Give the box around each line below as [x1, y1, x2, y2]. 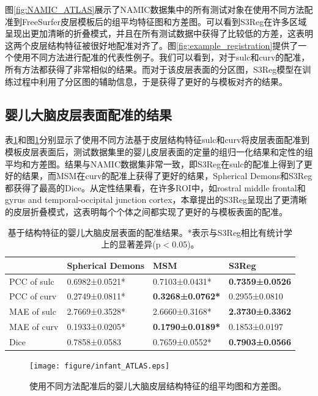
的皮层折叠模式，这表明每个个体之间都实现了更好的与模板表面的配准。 [5, 205, 287, 218]
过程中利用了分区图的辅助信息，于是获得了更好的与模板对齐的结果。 [13, 75, 287, 87]
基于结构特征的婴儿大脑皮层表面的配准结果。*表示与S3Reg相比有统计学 [7, 226, 293, 238]
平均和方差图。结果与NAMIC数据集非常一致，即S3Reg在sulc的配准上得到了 [5, 157, 304, 170]
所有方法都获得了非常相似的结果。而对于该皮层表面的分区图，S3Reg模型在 [5, 62, 303, 75]
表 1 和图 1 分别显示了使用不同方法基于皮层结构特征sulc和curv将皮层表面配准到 [5, 133, 310, 146]
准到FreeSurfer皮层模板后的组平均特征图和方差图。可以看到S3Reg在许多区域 [5, 15, 307, 28]
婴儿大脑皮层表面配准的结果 [5, 105, 172, 123]
